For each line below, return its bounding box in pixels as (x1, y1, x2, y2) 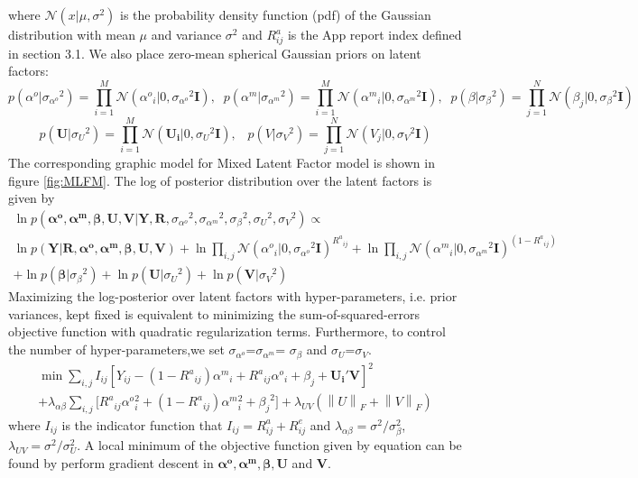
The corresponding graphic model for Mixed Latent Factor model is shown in (8, 153, 435, 172)
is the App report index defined (287, 25, 462, 43)
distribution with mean (8, 25, 135, 43)
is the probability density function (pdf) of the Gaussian (120, 5, 431, 23)
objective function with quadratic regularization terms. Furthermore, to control (8, 322, 446, 341)
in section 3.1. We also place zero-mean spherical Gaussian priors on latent (8, 43, 421, 62)
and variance (151, 25, 222, 43)
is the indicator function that (61, 415, 223, 434)
